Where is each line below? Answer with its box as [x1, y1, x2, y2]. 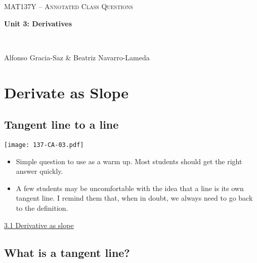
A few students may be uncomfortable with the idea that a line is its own [16, 182, 244, 193]
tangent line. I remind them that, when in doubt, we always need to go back [16, 193, 253, 203]
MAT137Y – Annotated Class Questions [4, 1, 133, 11]
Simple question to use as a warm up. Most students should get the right [16, 156, 242, 166]
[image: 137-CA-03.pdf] [4, 141, 84, 148]
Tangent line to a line [4, 117, 119, 132]
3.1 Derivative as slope [4, 219, 74, 230]
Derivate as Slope [4, 82, 129, 102]
